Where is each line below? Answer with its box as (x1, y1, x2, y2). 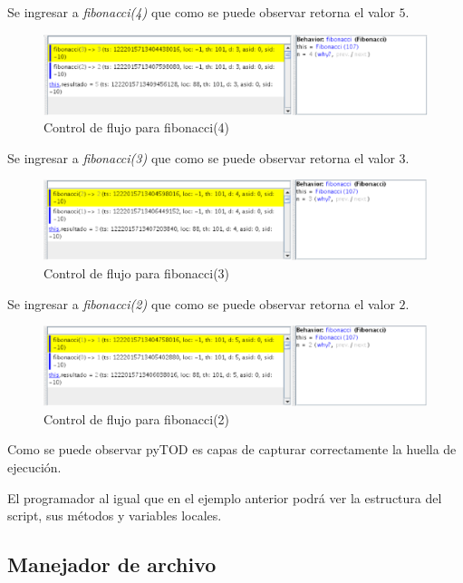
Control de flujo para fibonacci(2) (43, 409, 230, 428)
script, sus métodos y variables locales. (7, 506, 222, 525)
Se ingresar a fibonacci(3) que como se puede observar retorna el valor (7, 148, 395, 167)
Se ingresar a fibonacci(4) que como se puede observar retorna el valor (7, 3, 395, 21)
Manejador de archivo (7, 550, 217, 578)
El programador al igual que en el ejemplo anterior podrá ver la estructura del (7, 488, 442, 507)
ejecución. (7, 457, 62, 476)
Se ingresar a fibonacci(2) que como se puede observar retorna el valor (7, 294, 395, 313)
